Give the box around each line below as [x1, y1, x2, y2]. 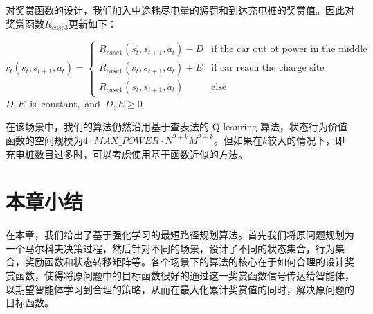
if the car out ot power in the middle [211, 44, 367, 55]
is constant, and [30, 96, 100, 110]
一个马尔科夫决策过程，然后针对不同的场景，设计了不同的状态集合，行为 [6, 241, 335, 255]
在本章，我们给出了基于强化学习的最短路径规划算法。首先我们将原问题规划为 [6, 227, 354, 242]
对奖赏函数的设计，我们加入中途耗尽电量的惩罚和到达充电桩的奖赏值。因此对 [6, 3, 354, 17]
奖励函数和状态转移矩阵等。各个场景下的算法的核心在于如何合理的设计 [24, 254, 345, 269]
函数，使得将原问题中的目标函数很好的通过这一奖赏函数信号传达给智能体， [15, 268, 354, 283]
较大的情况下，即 [267, 132, 345, 147]
